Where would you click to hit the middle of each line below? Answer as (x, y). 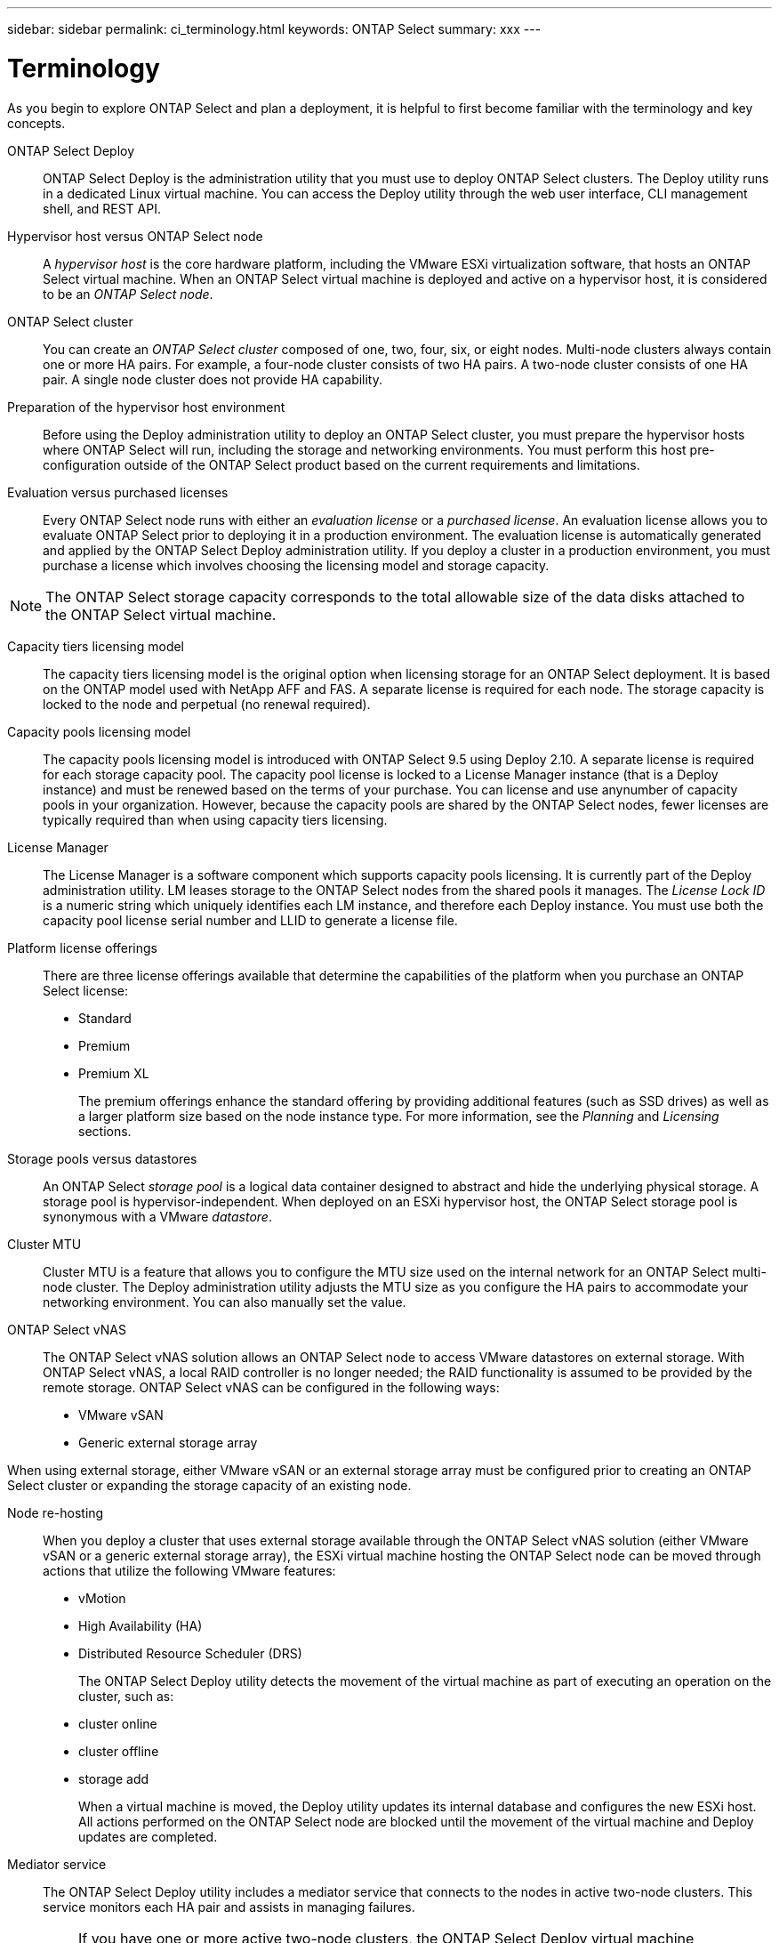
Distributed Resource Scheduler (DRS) (190, 1653)
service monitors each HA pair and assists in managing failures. (229, 1907)
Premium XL (114, 1073)
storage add (114, 1778)
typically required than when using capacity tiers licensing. (215, 819)
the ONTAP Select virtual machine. (161, 614)
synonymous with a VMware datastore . (157, 1216)
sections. (105, 1131)
